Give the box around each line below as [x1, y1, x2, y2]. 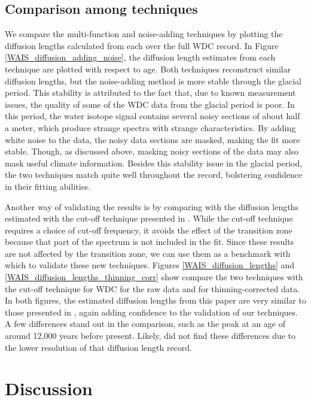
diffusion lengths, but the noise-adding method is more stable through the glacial [5, 74, 301, 87]
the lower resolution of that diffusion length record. [5, 341, 192, 353]
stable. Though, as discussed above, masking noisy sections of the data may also [5, 145, 299, 157]
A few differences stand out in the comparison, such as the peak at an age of [5, 317, 286, 330]
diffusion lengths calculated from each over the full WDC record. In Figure [5, 39, 279, 51]
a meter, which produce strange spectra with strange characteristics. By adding [5, 121, 296, 134]
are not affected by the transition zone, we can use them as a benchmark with [5, 247, 291, 259]
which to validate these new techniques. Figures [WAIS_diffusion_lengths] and [5, 259, 295, 271]
